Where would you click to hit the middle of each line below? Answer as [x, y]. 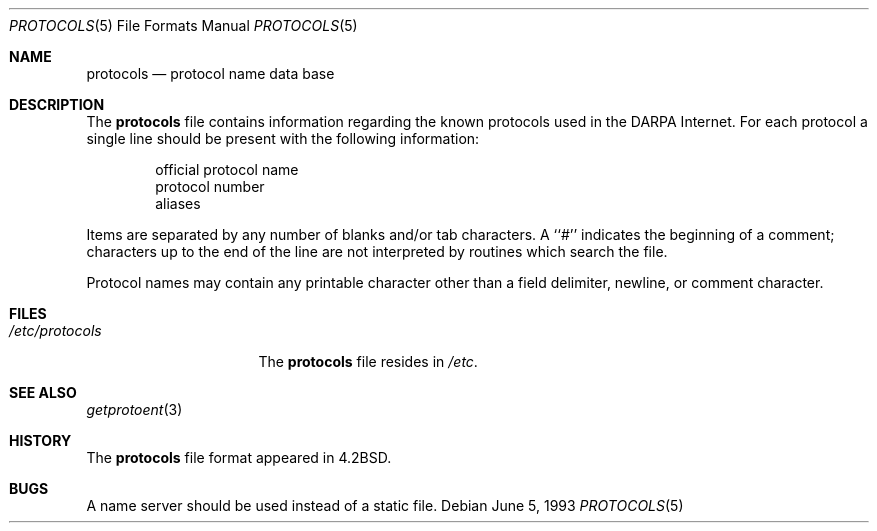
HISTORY [40, 440]
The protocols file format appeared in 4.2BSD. [239, 457]
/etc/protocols [55, 330]
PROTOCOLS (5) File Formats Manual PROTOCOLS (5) [183, 25]
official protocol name [227, 169]
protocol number [210, 186]
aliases [178, 203]
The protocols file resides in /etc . [368, 361]
